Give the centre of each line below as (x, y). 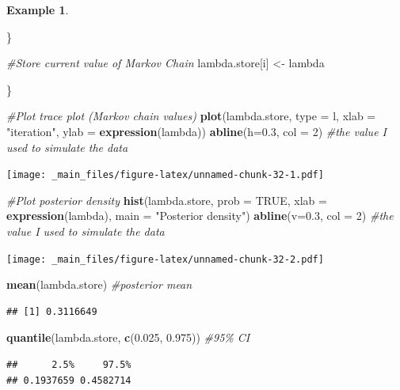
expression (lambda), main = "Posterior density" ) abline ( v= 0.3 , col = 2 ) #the (200, 216)
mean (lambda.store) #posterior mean (99, 284)
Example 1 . (38, 9)
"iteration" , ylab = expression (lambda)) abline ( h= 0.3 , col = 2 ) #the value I (196, 131)
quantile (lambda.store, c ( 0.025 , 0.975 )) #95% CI (128, 337)
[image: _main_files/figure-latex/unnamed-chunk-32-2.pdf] (165, 259)
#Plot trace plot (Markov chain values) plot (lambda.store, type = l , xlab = (191, 116)
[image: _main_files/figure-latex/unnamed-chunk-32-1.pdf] (165, 175)
